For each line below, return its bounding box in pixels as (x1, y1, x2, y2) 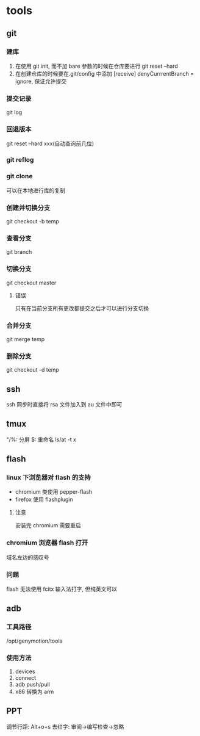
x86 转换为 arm (15, 688, 54, 696)
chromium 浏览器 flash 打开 (6, 538, 88, 547)
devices (15, 668, 35, 675)
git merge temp (6, 335, 45, 342)
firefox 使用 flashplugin (15, 496, 73, 503)
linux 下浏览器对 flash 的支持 (6, 474, 91, 482)
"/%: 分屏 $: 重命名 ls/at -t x (6, 436, 76, 443)
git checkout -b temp (6, 217, 59, 225)
